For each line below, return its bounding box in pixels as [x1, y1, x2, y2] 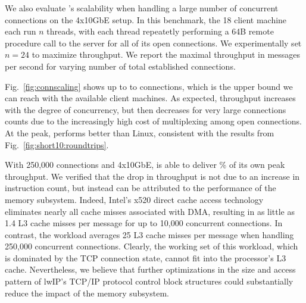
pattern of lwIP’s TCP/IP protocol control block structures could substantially [5, 275, 293, 288]
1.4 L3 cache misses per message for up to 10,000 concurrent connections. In [5, 217, 283, 229]
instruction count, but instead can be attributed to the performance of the [5, 182, 276, 194]
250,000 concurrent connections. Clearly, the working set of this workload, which [5, 240, 298, 252]
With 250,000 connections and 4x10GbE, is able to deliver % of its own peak [5, 158, 285, 171]
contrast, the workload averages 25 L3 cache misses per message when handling [5, 228, 294, 240]
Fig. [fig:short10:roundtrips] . [5, 138, 109, 151]
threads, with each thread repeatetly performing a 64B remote [46, 25, 274, 38]
